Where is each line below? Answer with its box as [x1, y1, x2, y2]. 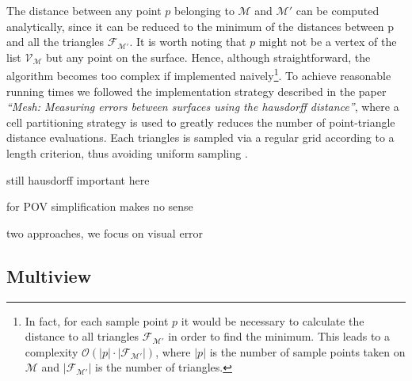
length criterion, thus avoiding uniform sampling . [6, 145, 248, 161]
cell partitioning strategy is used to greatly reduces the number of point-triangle [6, 113, 395, 130]
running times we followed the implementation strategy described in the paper [6, 82, 387, 99]
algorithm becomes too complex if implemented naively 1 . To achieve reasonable [6, 65, 391, 84]
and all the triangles [6, 33, 105, 50]
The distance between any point [6, 2, 162, 18]
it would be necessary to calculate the [181, 312, 364, 329]
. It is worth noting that [129, 33, 246, 50]
